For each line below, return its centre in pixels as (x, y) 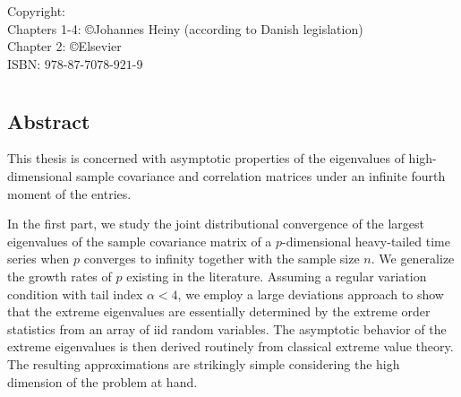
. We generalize (413, 259)
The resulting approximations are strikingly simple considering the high (204, 363)
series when (38, 259)
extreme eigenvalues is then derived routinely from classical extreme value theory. (230, 346)
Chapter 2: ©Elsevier (64, 46)
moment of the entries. (69, 193)
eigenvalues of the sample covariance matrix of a (140, 241)
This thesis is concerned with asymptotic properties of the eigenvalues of (206, 158)
